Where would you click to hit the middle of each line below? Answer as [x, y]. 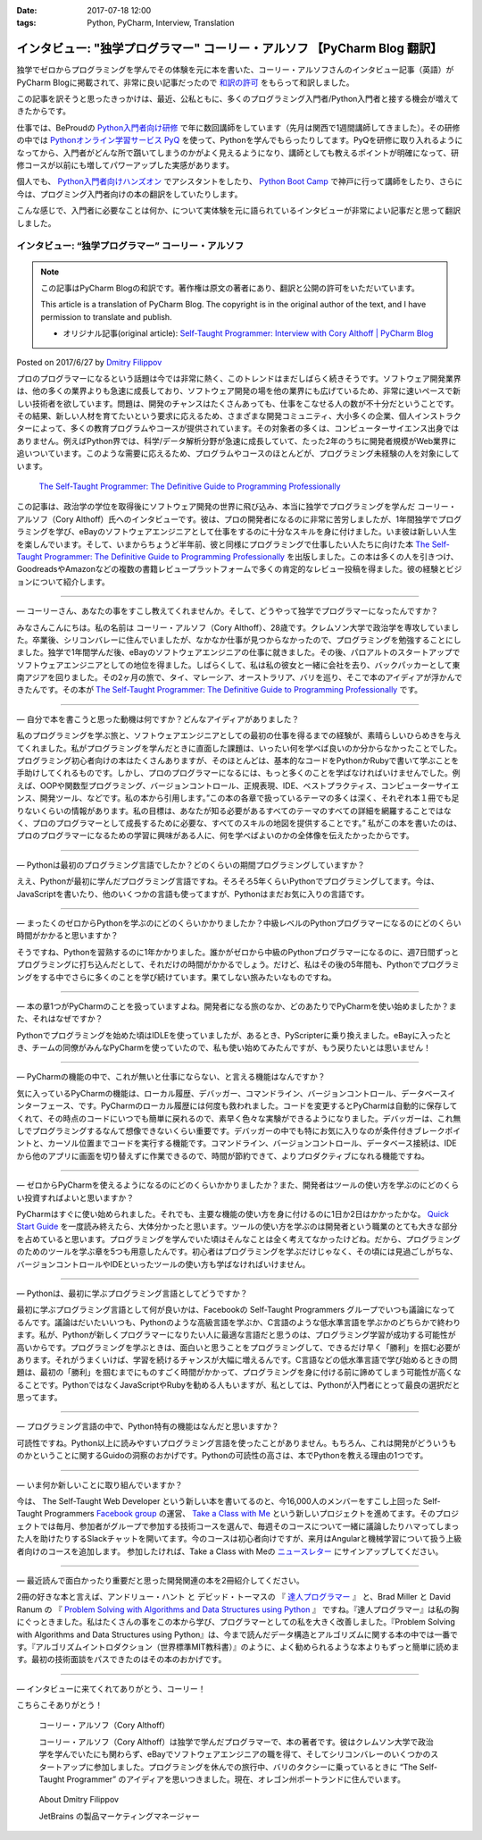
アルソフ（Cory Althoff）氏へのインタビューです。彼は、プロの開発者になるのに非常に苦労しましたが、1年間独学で [228, 519]
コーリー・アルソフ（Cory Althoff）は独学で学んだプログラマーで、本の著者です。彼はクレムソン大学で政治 [237, 1742]
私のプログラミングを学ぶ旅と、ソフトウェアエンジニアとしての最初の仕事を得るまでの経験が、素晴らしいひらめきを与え [239, 735]
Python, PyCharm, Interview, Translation [161, 23]
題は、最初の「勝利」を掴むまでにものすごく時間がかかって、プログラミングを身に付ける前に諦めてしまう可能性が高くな [239, 1373]
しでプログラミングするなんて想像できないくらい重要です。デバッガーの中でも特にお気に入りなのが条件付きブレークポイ [239, 1131]
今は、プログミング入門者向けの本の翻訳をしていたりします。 [129, 194]
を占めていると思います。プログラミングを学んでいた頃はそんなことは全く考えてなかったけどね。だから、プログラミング [239, 1239]
